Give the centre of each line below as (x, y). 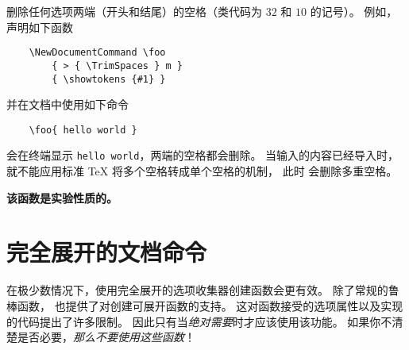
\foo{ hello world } (83, 130)
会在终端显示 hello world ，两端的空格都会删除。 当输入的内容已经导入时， (203, 155)
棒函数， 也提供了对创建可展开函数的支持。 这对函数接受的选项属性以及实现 (205, 305)
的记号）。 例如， (354, 11)
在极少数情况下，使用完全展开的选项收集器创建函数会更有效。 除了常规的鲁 (203, 290)
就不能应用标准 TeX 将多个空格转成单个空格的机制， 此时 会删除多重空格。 (202, 171)
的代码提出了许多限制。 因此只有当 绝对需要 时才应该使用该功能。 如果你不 (199, 321)
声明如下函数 (40, 27)
